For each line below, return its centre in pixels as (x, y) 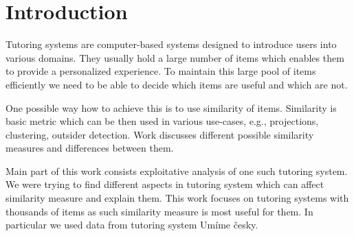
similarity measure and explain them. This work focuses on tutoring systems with (177, 198)
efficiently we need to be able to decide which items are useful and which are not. (177, 84)
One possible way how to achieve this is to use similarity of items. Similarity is (171, 107)
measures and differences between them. (90, 148)
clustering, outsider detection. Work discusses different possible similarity (160, 134)
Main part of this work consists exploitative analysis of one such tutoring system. (177, 170)
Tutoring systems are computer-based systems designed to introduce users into (171, 44)
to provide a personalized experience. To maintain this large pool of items (161, 71)
